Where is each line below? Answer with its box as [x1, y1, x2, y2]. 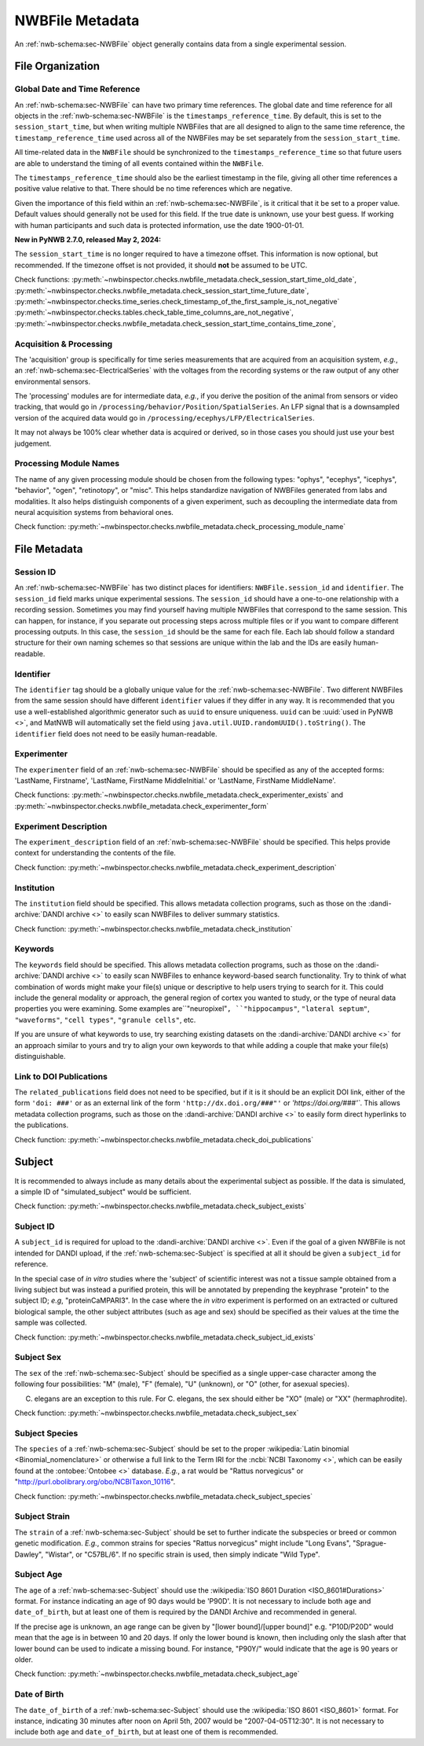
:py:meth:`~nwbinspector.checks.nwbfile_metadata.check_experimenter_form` [14, 801, 269, 811]
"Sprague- [352, 1538, 387, 1548]
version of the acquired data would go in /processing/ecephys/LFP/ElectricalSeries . [14, 413, 316, 422]
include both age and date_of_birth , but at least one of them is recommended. [14, 1727, 279, 1737]
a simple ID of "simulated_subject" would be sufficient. [14, 1187, 192, 1196]
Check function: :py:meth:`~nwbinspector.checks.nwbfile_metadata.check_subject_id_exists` [14, 1332, 316, 1342]
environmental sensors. [14, 377, 91, 386]
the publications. [14, 1120, 69, 1130]
